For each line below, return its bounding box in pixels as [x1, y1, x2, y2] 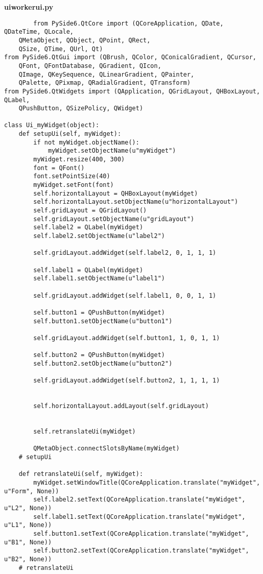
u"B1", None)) [4, 538, 52, 546]
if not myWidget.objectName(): [33, 138, 139, 146]
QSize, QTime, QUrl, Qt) [18, 45, 103, 53]
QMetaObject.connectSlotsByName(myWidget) [33, 445, 180, 452]
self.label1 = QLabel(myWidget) [33, 266, 144, 274]
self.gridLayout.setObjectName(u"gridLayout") [33, 215, 195, 223]
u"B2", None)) [4, 555, 52, 563]
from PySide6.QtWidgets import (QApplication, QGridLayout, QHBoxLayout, [4, 87, 260, 95]
